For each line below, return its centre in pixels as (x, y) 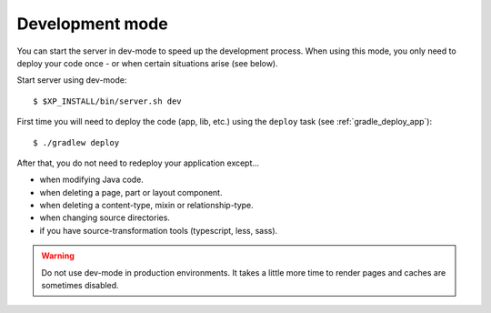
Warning (58, 256)
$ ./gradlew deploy (76, 142)
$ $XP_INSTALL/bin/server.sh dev (107, 101)
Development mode (92, 24)
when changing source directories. (105, 217)
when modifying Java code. (92, 180)
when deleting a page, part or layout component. (131, 192)
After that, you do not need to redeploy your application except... (138, 163)
